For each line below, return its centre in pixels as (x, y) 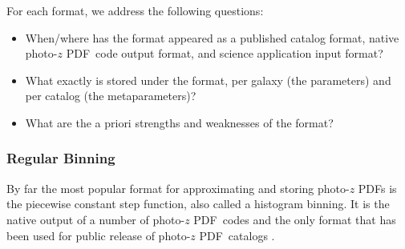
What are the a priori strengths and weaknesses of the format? (179, 122)
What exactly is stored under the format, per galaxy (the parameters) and (208, 80)
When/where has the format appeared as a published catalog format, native (212, 37)
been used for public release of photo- (99, 235)
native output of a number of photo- (96, 219)
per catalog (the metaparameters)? (111, 96)
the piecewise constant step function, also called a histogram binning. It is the (198, 204)
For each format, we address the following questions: (135, 10)
